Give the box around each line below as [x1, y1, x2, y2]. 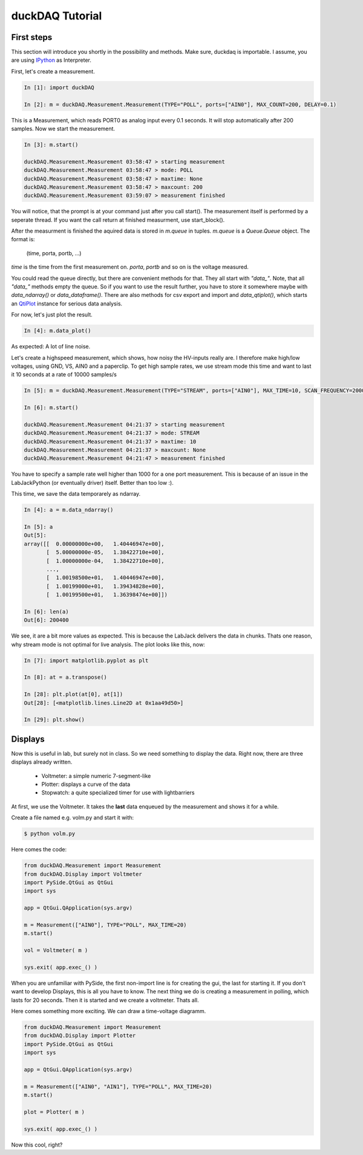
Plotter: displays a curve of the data [41, 781, 130, 788]
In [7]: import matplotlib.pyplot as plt [24, 657, 149, 664]
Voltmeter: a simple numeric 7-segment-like [41, 772, 151, 779]
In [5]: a [24, 523, 53, 530]
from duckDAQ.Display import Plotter [24, 1032, 136, 1039]
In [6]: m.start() [24, 404, 79, 411]
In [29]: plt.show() [24, 716, 85, 724]
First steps [11, 32, 53, 42]
